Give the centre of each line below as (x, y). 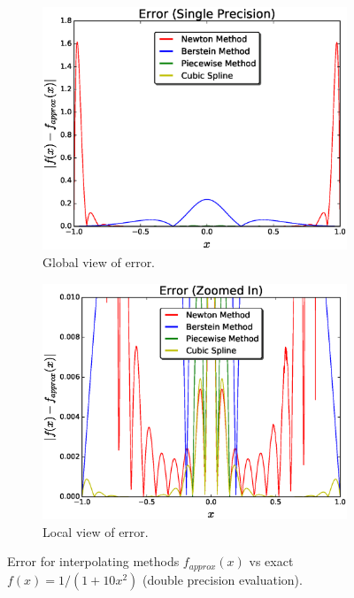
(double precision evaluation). (222, 579)
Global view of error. (99, 262)
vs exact (271, 561)
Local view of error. (96, 531)
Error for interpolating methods (93, 561)
